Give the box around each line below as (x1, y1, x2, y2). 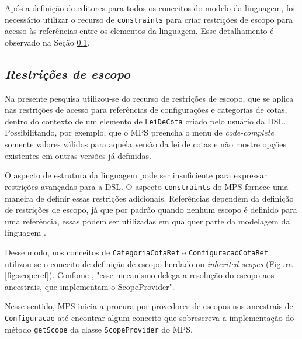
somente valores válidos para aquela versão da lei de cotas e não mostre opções (5, 138, 287, 150)
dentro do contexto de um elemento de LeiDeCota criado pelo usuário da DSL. (5, 115, 286, 127)
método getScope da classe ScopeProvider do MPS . (5, 323, 193, 335)
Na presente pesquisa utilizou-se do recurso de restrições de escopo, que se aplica (5, 92, 294, 104)
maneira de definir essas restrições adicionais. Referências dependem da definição (5, 192, 294, 204)
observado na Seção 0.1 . (5, 36, 90, 48)
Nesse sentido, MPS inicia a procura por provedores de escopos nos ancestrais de (5, 300, 293, 312)
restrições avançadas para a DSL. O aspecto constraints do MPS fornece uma (5, 180, 289, 192)
